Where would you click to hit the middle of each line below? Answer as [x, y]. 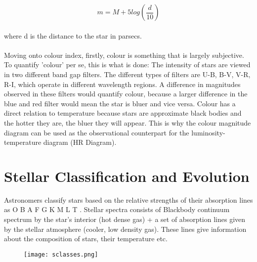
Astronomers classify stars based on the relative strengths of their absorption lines [128, 199]
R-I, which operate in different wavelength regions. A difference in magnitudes [122, 84]
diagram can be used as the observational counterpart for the [97, 132]
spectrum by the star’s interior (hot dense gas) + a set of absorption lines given [125, 219]
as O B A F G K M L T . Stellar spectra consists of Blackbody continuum [117, 209]
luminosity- [208, 132]
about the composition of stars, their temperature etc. [86, 239]
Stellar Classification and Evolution [127, 176]
